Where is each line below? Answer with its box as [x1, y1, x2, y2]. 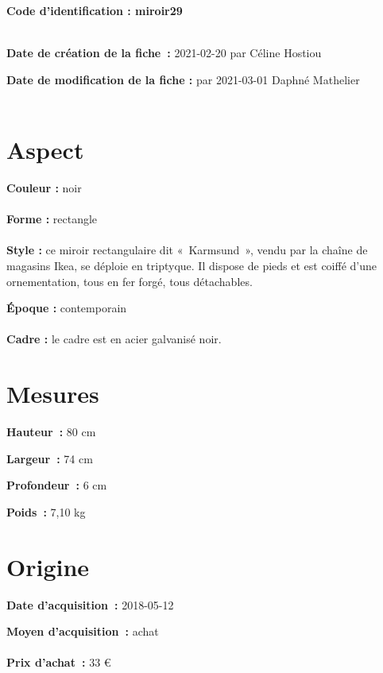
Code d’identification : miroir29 [6, 2, 183, 18]
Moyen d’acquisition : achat [6, 623, 159, 640]
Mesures [6, 377, 99, 410]
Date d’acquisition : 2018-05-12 [6, 596, 174, 613]
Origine [6, 550, 90, 582]
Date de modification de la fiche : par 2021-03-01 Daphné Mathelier [6, 71, 360, 87]
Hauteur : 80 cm [6, 424, 96, 440]
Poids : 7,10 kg [6, 503, 86, 520]
